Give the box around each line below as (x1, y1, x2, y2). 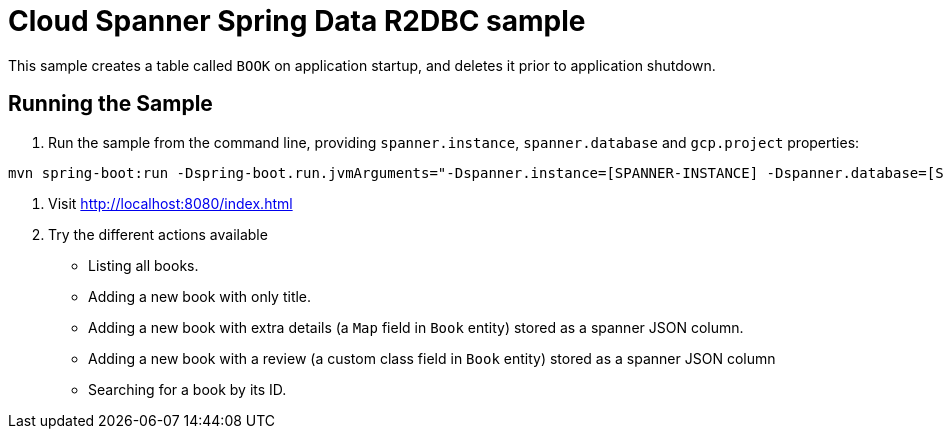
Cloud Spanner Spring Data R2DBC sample (8, 4, 586, 38)
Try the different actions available (48, 225, 268, 243)
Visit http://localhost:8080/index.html (48, 194, 293, 212)
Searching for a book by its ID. (88, 380, 287, 398)
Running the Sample (8, 91, 213, 117)
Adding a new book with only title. (88, 287, 312, 305)
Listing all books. (88, 256, 199, 274)
